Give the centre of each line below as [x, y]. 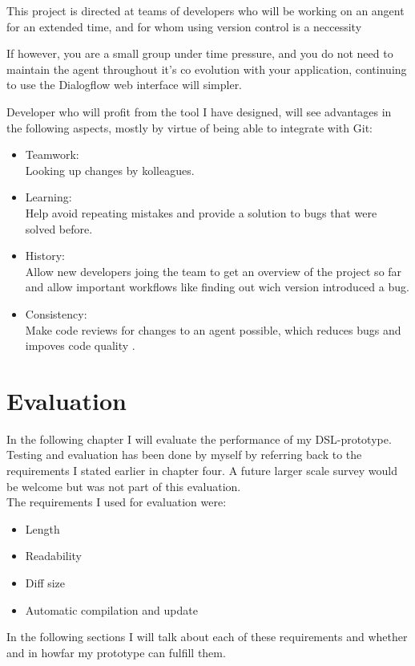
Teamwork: [52, 154]
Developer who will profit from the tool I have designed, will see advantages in [199, 111]
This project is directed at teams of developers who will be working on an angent [205, 10]
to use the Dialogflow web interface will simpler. [125, 85]
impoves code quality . [80, 345]
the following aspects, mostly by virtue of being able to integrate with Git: [189, 127]
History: [45, 256]
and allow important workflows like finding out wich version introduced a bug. [217, 287]
